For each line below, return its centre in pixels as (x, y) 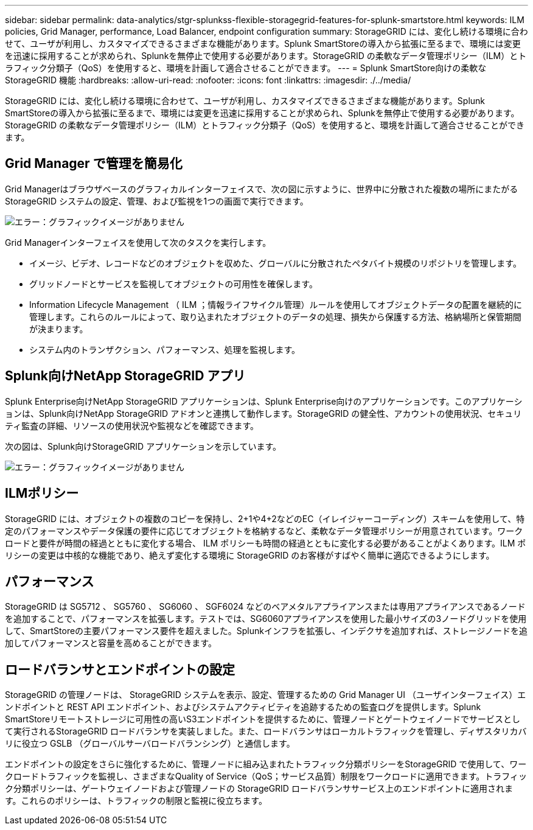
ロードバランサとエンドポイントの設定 (120, 669)
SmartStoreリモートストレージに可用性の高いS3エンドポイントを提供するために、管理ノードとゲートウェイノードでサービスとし (263, 719)
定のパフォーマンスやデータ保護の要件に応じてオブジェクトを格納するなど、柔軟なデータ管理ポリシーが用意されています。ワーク (264, 531)
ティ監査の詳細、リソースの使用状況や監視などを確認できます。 (132, 425)
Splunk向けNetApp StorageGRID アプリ (125, 376)
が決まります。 (59, 329)
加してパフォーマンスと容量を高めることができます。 (111, 643)
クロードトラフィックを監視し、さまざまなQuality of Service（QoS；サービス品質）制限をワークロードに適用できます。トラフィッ (266, 776)
